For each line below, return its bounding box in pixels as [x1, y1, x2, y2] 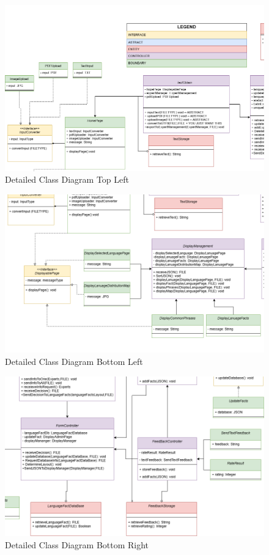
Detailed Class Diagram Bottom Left [5, 355, 143, 368]
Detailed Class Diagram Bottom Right [5, 538, 149, 551]
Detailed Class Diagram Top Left [5, 173, 129, 186]
